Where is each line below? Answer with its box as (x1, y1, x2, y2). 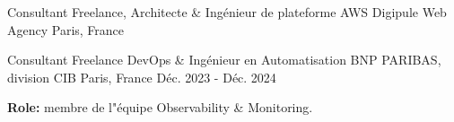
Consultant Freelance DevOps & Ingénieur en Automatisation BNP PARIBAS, (7, 50, 441, 69)
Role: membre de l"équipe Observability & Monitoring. (7, 98, 313, 117)
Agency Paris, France (7, 20, 125, 39)
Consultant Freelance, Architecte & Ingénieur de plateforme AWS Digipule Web (7, 3, 447, 21)
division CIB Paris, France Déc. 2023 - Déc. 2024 (7, 67, 276, 86)
